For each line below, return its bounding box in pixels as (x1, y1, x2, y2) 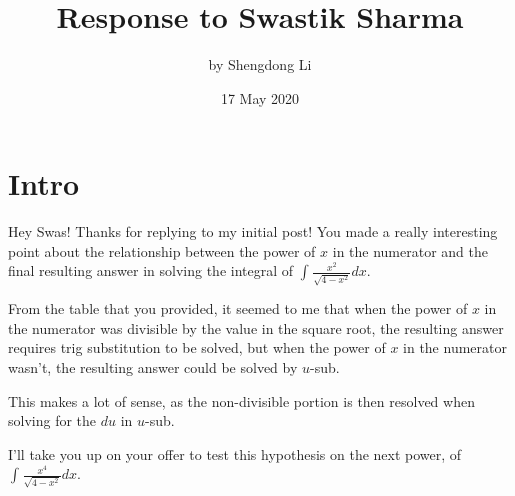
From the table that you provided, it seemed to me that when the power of (8, 298, 468, 319)
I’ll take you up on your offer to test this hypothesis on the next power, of (8, 443, 462, 464)
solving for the (8, 410, 97, 431)
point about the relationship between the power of (8, 240, 316, 261)
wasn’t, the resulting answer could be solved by (8, 356, 298, 377)
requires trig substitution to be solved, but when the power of (8, 337, 386, 358)
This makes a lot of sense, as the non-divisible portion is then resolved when (8, 390, 475, 411)
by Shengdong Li (208, 54, 312, 75)
